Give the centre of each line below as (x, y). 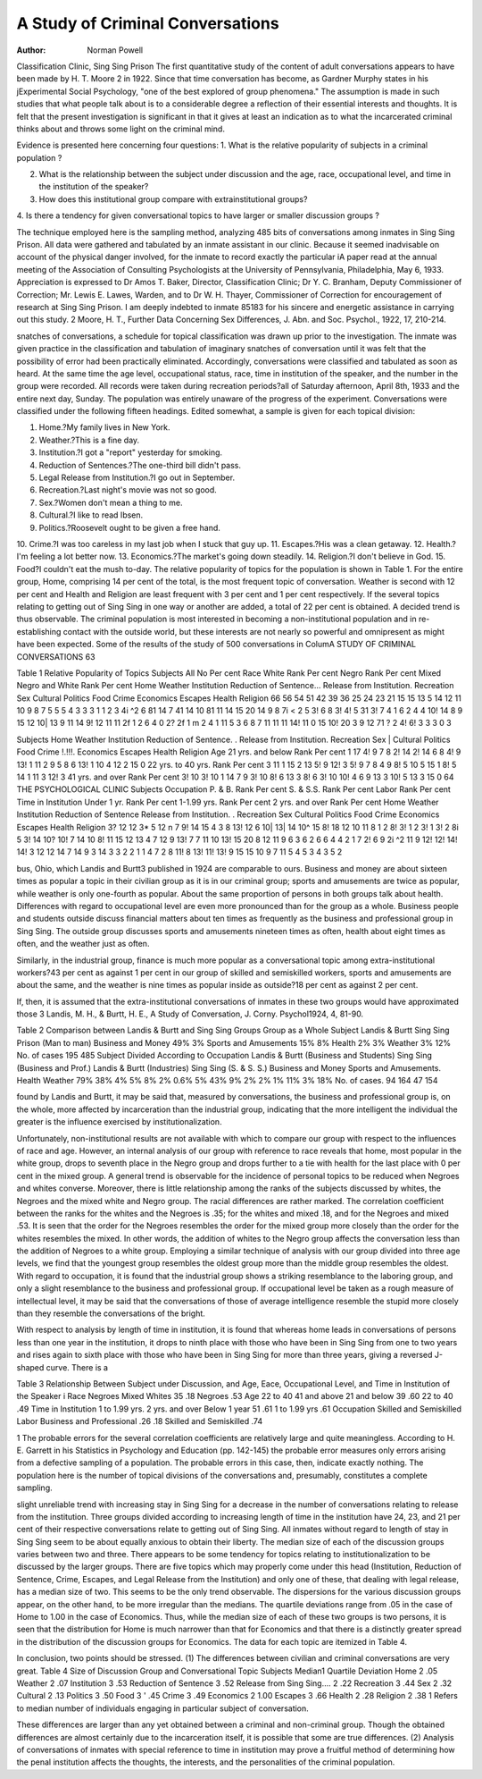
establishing (39, 631)
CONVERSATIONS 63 (56, 656)
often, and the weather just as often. (83, 944)
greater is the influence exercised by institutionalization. (119, 1122)
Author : (31, 50)
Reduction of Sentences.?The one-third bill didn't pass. (140, 465)
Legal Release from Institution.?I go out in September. (137, 477)
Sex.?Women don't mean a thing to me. (111, 502)
